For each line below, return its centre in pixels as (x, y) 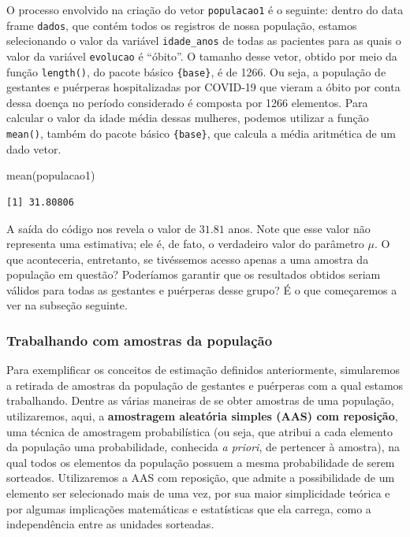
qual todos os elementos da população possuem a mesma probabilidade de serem (201, 462)
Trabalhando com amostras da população (140, 340)
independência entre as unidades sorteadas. (110, 524)
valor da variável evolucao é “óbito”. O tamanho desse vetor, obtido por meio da (202, 56)
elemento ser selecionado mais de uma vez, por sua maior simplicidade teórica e (198, 493)
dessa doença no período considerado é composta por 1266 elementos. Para (187, 102)
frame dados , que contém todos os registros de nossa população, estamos (182, 25)
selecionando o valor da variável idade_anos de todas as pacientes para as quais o (204, 41)
